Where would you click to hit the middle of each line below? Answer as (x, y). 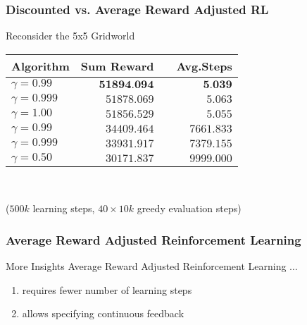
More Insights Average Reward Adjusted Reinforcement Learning (146, 266)
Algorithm (40, 66)
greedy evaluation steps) (189, 208)
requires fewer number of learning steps (107, 289)
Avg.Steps (204, 66)
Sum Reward (117, 66)
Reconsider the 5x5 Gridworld (70, 36)
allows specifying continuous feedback (103, 313)
